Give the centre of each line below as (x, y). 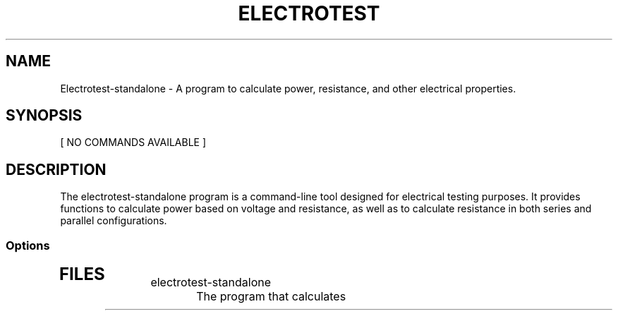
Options (28, 245)
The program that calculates (271, 297)
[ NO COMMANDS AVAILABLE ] (133, 142)
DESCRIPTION (56, 169)
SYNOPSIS (44, 116)
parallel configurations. (114, 221)
